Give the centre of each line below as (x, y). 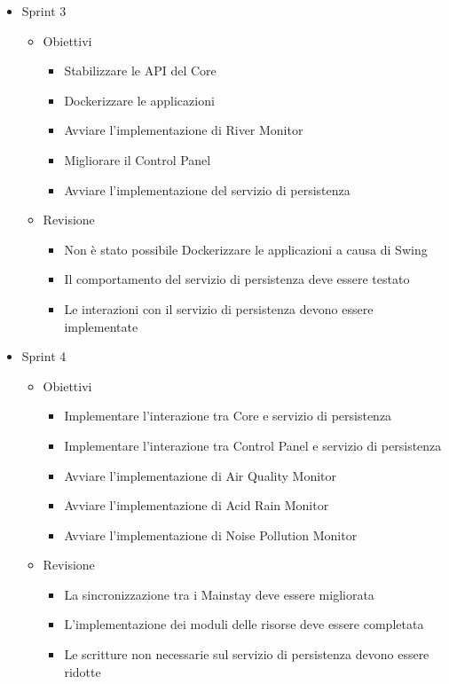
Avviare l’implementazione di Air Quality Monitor (200, 475)
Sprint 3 (44, 11)
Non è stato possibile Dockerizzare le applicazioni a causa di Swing (246, 249)
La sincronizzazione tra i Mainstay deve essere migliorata (219, 594)
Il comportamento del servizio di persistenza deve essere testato (237, 279)
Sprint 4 (44, 356)
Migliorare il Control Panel (138, 159)
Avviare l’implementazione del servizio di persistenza (207, 189)
